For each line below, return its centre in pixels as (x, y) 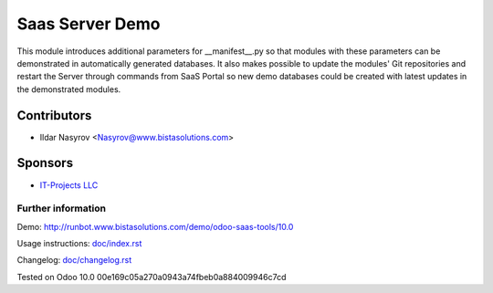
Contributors (54, 115)
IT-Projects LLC (69, 185)
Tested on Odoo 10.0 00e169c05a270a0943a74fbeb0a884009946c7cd (152, 277)
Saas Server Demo (89, 24)
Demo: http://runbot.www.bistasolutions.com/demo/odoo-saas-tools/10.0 (155, 226)
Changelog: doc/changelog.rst (74, 260)
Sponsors (45, 163)
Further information (62, 208)
